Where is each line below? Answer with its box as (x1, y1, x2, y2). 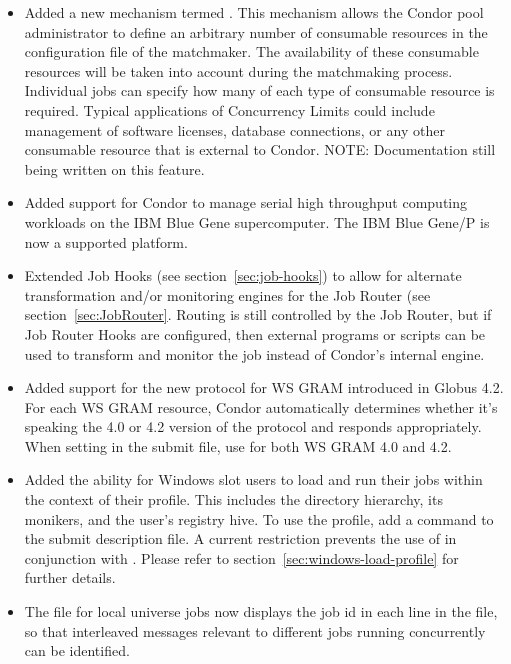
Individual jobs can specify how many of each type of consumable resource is (24, 80, 495, 101)
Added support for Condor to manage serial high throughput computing (24, 192, 467, 213)
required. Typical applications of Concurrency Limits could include (24, 99, 435, 120)
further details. (24, 567, 116, 588)
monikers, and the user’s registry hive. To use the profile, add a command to (24, 508, 494, 529)
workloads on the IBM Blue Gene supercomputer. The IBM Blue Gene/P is (24, 211, 490, 232)
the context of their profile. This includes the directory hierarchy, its (24, 489, 443, 510)
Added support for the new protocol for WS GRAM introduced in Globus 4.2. (24, 377, 504, 398)
